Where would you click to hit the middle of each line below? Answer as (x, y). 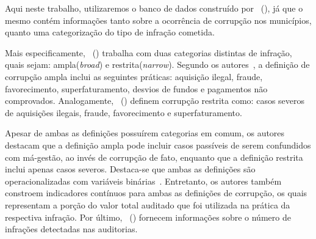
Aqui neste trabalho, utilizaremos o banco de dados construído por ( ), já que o (154, 8)
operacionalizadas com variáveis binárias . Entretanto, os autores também (143, 181)
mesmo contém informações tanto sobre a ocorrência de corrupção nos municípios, (158, 20)
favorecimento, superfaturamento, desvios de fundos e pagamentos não (136, 88)
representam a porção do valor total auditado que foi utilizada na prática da (148, 204)
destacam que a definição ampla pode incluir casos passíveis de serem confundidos (158, 145)
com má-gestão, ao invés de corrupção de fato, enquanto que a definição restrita (154, 157)
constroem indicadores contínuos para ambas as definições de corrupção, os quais (156, 193)
